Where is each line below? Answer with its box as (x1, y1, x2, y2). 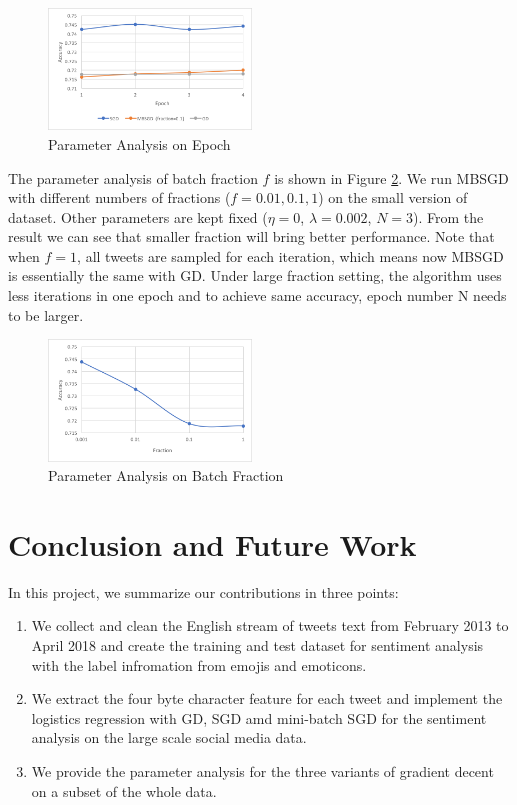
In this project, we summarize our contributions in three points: (8, 581, 399, 602)
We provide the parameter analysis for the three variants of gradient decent (31, 761, 494, 782)
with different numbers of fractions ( (8, 187, 231, 208)
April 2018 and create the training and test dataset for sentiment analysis (31, 635, 484, 656)
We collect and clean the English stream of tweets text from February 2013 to (31, 615, 509, 636)
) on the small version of (318, 187, 468, 208)
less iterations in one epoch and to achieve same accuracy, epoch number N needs (8, 285, 507, 306)
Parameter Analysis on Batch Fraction (48, 465, 284, 486)
